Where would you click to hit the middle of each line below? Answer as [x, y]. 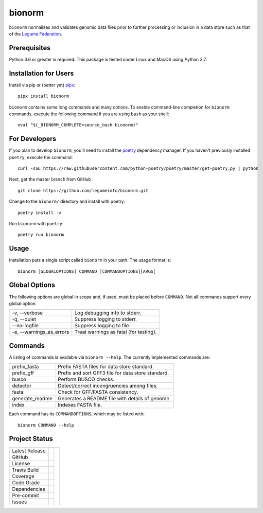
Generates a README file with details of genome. [114, 399]
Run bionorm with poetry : [36, 223]
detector [22, 386]
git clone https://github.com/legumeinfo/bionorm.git [83, 190]
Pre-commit [26, 495]
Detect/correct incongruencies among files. [108, 386]
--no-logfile [25, 326]
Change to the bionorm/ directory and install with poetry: [67, 201]
